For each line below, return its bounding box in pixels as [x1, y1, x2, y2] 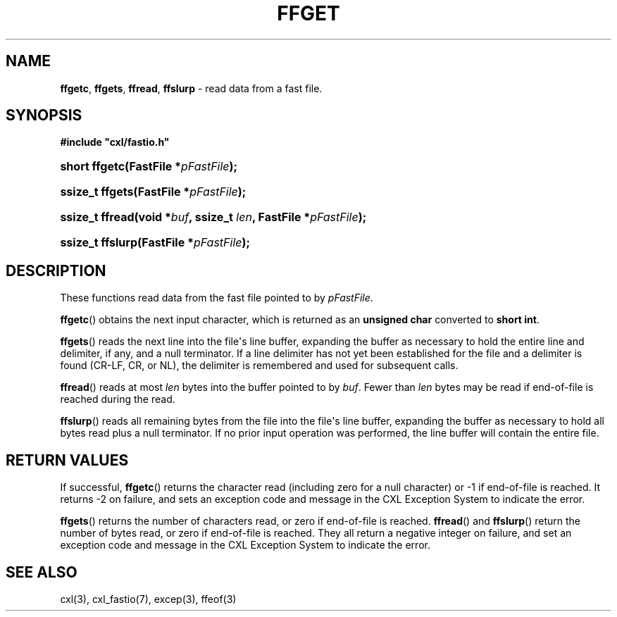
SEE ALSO [6, 563, 77, 581]
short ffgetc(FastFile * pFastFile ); [60, 159, 238, 174]
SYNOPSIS [6, 106, 82, 125]
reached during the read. [60, 393, 175, 406]
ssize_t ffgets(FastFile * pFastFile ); [60, 185, 247, 199]
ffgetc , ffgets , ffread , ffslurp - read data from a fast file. [60, 82, 323, 94]
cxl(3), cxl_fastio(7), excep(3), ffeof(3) [60, 592, 237, 605]
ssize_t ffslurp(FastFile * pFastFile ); [60, 235, 251, 250]
